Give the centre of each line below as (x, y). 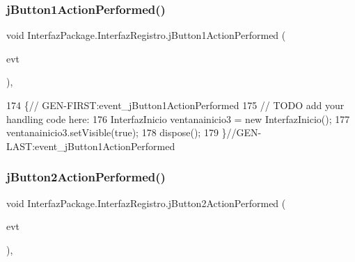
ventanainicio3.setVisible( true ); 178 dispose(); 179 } (117, 132)
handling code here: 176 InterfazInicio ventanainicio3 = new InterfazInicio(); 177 (178, 118)
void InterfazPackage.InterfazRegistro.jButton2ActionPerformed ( (146, 203)
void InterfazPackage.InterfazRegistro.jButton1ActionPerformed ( (146, 35)
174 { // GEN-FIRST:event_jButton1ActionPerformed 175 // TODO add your (175, 105)
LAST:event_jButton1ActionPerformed (91, 146)
